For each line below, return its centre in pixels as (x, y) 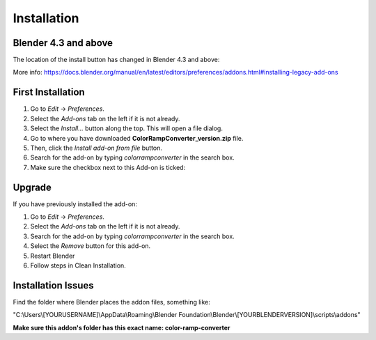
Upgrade (32, 187)
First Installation (49, 92)
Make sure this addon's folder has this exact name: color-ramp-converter (122, 327)
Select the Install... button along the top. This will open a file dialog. (126, 128)
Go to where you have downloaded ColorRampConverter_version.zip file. (137, 138)
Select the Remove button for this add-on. (91, 246)
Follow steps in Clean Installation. (78, 265)
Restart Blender (53, 256)
